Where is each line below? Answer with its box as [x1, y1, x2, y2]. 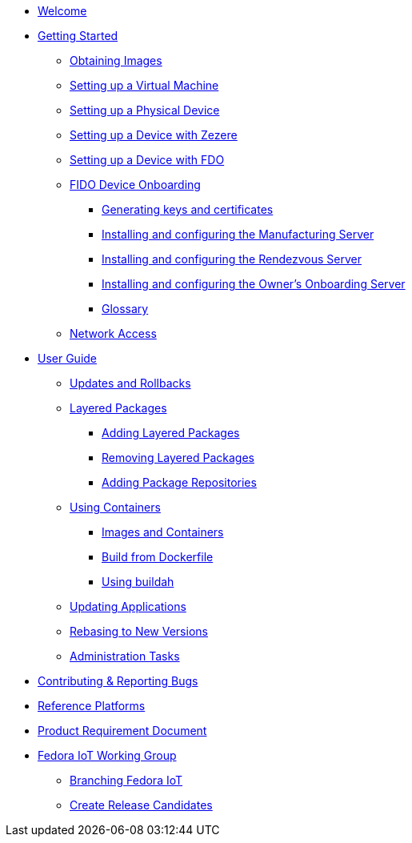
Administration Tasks [70, 649, 180, 663]
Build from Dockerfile [102, 550, 214, 564]
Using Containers [70, 500, 161, 514]
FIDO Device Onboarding [70, 178, 201, 191]
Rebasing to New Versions [70, 624, 208, 638]
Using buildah [102, 575, 174, 588]
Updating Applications [70, 600, 186, 613]
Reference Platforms [38, 699, 146, 713]
